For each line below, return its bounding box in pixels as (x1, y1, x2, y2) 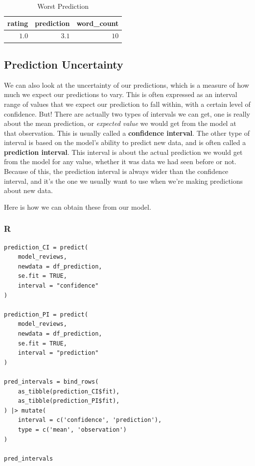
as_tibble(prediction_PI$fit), (18, 397, 120, 405)
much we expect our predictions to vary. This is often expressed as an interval (4, 89, 237, 99)
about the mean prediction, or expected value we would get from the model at (4, 118, 236, 128)
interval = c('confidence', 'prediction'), (18, 417, 162, 424)
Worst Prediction (37, 1, 89, 11)
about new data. (4, 185, 53, 196)
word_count (76, 18, 119, 28)
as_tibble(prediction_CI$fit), (18, 388, 120, 395)
